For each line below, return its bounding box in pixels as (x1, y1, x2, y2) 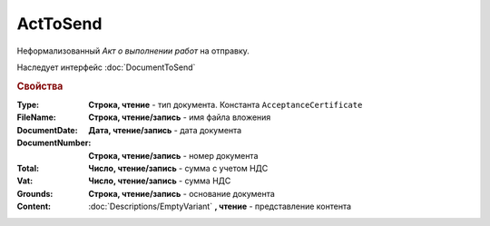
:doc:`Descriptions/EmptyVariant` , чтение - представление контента (88, 201, 352, 212)
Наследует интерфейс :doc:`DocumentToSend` (16, 62, 196, 73)
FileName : (16, 112, 56, 123)
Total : (16, 162, 40, 173)
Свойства (16, 80, 64, 93)
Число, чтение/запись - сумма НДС (88, 175, 231, 186)
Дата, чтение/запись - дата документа (88, 124, 242, 135)
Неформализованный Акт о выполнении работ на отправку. (16, 45, 250, 56)
